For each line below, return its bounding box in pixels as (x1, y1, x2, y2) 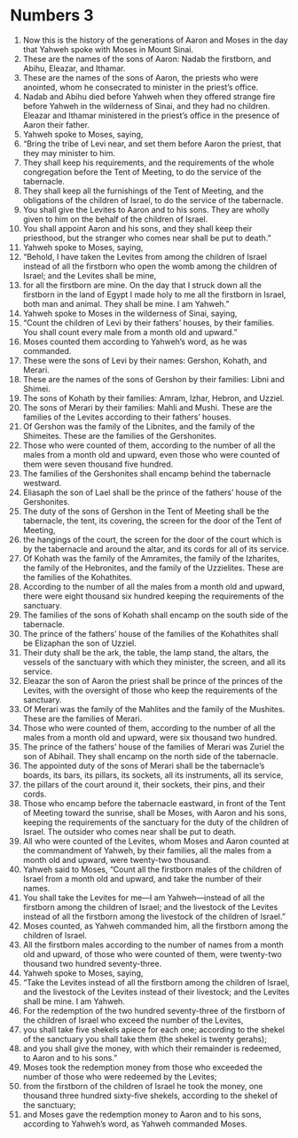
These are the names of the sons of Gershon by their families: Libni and (22, 373, 285, 384)
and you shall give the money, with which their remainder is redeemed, (22, 1043, 282, 1054)
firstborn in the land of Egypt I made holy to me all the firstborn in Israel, (22, 289, 286, 300)
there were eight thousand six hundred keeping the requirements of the (22, 591, 285, 601)
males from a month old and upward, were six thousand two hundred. (22, 732, 278, 742)
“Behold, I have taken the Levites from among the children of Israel (22, 251, 267, 262)
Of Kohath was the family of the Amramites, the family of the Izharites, (22, 553, 280, 563)
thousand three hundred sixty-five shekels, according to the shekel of (22, 1090, 278, 1101)
